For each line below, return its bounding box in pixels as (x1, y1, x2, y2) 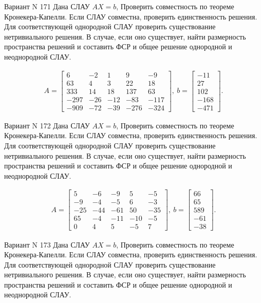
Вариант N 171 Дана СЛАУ (4, 1, 90, 11)
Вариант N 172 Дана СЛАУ (4, 120, 90, 130)
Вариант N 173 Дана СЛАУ (4, 239, 90, 250)
